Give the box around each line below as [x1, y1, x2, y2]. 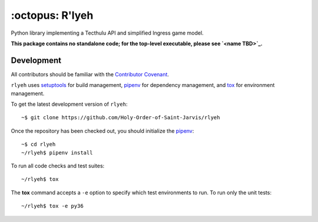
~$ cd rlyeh [21, 141, 56, 148]
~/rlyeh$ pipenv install [21, 149, 93, 156]
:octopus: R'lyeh [11, 9, 94, 22]
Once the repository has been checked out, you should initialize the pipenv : [11, 127, 194, 134]
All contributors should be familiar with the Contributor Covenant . [11, 70, 169, 78]
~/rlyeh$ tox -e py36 [21, 203, 84, 210]
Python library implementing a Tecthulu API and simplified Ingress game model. [11, 29, 204, 36]
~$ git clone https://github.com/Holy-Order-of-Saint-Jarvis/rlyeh [21, 115, 220, 121]
